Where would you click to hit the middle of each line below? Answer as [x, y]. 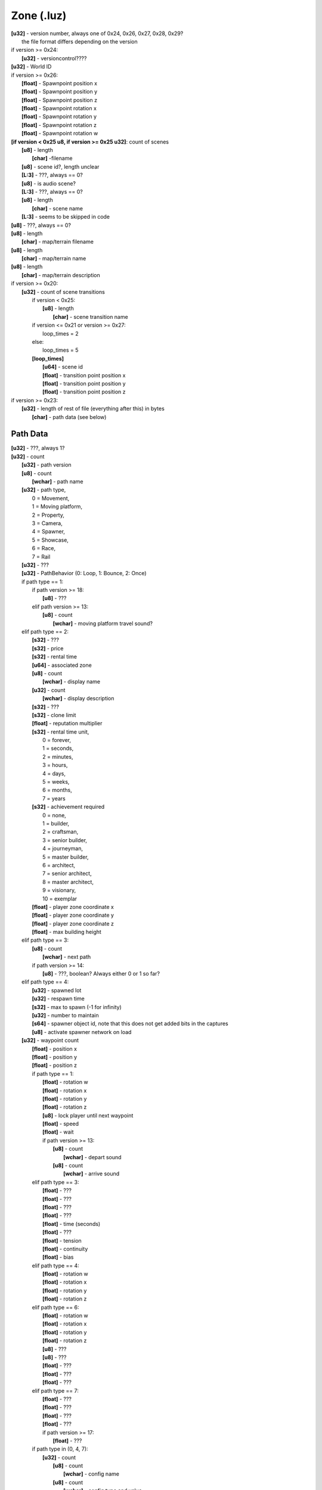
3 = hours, [55, 765]
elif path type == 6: [55, 1307]
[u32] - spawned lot [57, 990]
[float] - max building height [66, 932]
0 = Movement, [51, 498]
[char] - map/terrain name [54, 259]
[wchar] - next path [67, 957]
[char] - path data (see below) [69, 417]
